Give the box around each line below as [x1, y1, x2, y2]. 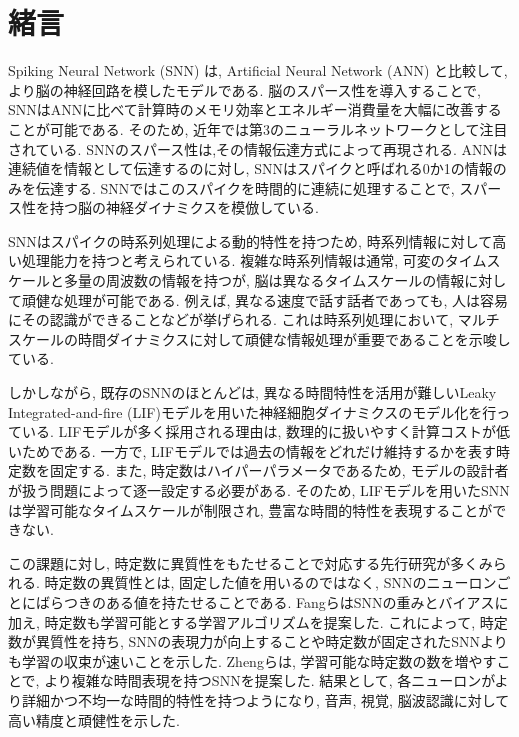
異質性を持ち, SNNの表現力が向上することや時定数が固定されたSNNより [35, 631, 508, 652]
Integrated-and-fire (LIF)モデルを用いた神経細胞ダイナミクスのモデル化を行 [8, 401, 497, 422]
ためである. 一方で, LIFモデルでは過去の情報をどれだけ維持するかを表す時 [21, 440, 510, 461]
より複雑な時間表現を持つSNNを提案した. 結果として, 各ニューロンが [44, 670, 495, 691]
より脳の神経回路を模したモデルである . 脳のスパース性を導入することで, [8, 79, 481, 100]
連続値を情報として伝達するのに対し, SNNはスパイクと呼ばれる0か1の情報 [8, 158, 493, 179]
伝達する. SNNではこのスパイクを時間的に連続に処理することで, [35, 177, 455, 198]
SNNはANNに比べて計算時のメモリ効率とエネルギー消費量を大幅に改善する [8, 99, 502, 120]
